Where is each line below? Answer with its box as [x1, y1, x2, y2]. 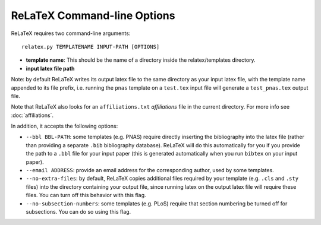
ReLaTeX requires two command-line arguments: [11, 30, 131, 37]
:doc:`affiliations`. [11, 112, 53, 119]
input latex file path [26, 65, 75, 72]
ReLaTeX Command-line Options [11, 9, 175, 22]
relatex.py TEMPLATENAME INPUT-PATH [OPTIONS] [21, 43, 160, 50]
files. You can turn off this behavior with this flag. [26, 192, 146, 199]
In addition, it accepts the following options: [11, 122, 118, 130]
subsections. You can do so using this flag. [26, 208, 131, 215]
